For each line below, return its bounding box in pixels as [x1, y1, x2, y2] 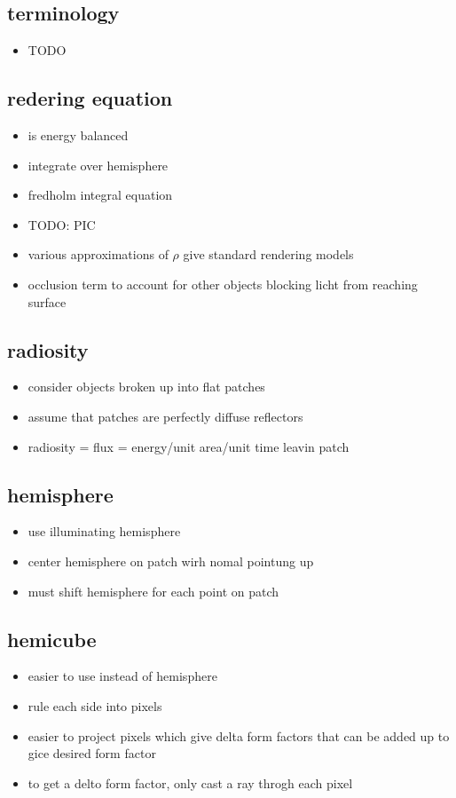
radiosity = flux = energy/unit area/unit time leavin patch [28, 437, 350, 455]
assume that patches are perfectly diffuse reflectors [28, 407, 303, 425]
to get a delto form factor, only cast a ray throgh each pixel [28, 773, 353, 792]
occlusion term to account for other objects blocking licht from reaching [28, 274, 418, 293]
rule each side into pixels [28, 696, 162, 715]
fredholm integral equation [28, 186, 173, 204]
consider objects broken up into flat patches [28, 377, 265, 396]
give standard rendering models [183, 245, 354, 264]
